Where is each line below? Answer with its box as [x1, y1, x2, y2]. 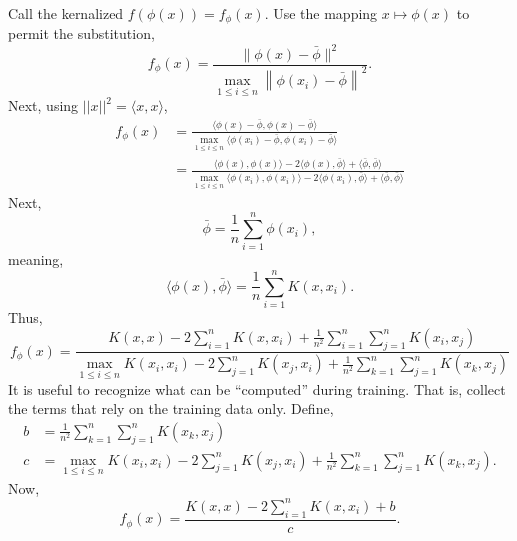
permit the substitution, [8, 23, 155, 44]
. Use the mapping [264, 3, 378, 23]
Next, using [8, 95, 79, 116]
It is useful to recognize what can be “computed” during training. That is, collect [8, 378, 506, 399]
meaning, [8, 249, 64, 270]
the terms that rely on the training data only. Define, [8, 398, 334, 419]
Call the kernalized [8, 3, 124, 23]
